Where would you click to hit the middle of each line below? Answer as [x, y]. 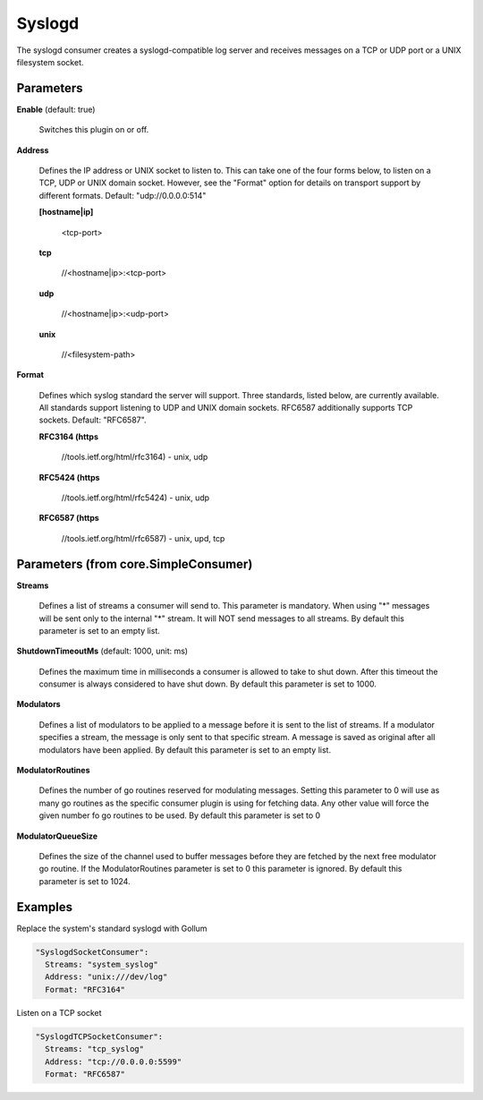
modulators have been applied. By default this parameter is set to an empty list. [185, 750]
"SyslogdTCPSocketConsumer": [99, 1036]
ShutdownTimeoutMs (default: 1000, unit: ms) [102, 651]
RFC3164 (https [68, 436]
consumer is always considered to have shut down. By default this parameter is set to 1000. [208, 684]
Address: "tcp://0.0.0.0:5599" [114, 1062]
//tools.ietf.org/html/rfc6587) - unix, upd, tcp [143, 538]
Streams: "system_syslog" [102, 965]
